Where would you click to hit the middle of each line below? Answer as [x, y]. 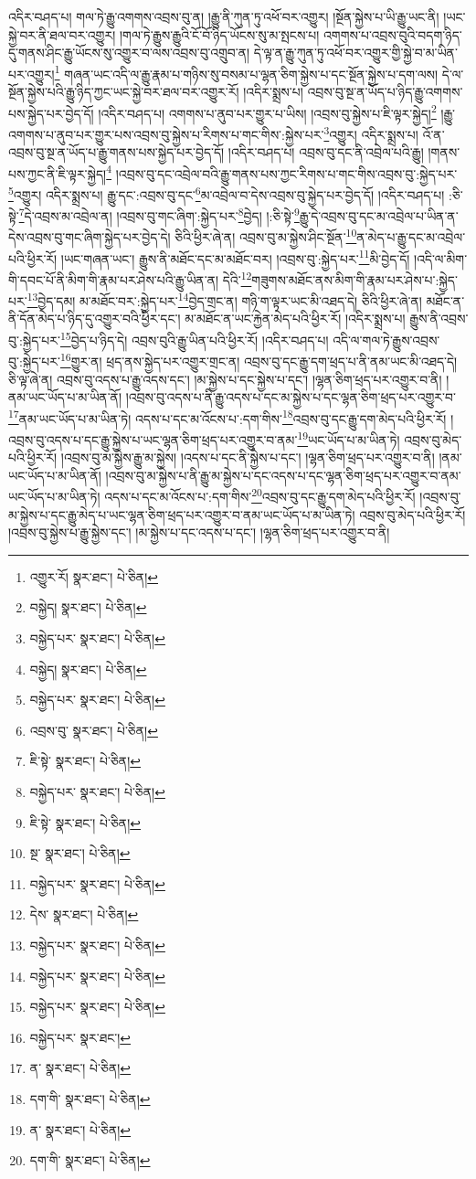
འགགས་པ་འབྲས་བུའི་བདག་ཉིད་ [393, 34]
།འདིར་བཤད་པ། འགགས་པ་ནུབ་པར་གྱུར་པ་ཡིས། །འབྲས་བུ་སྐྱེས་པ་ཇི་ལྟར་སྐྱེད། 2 [267, 112]
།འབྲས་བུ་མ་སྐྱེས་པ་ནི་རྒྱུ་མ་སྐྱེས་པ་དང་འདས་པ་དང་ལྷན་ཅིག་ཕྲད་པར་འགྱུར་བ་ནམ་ [283, 475]
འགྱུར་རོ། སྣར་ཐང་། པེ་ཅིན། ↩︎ [94, 576]
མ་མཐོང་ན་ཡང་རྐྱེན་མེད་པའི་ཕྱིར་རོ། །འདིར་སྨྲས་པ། [295, 319]
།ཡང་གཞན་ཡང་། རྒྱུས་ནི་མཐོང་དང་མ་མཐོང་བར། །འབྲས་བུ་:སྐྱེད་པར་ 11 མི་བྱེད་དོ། [235, 257]
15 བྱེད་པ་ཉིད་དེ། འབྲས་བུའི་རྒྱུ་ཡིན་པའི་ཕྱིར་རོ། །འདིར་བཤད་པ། [194, 339]
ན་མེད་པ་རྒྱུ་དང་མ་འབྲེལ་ [411, 237]
